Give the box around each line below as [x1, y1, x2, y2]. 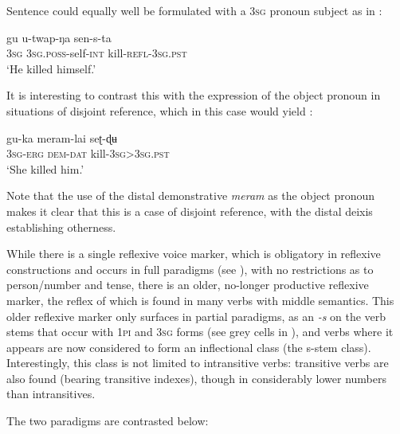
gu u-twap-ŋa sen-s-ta [6, 29, 112, 45]
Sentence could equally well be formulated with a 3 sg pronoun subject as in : [6, 2, 382, 18]
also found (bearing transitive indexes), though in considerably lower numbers [6, 369, 387, 386]
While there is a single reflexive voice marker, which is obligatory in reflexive [6, 245, 381, 262]
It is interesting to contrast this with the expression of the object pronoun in [6, 87, 381, 104]
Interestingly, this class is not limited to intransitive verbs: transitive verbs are [6, 354, 389, 371]
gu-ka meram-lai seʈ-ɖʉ [6, 129, 117, 146]
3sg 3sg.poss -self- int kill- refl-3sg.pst [6, 45, 187, 61]
